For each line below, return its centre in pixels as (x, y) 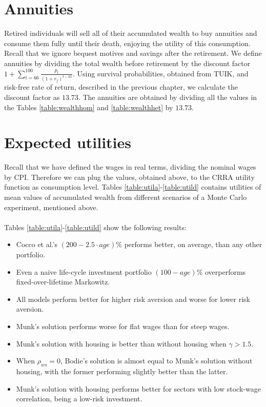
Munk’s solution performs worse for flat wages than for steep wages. (123, 326)
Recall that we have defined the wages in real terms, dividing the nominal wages (130, 167)
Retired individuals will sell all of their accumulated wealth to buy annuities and (131, 33)
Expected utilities (68, 142)
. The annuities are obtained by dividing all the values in (168, 97)
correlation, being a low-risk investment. (79, 399)
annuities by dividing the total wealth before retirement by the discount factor (127, 63)
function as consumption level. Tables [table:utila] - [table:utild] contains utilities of (133, 187)
